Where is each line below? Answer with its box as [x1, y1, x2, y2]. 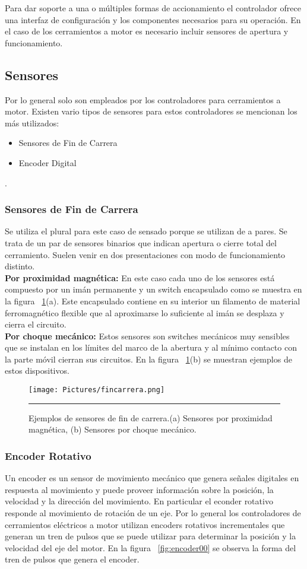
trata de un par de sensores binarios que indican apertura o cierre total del [5, 236, 277, 249]
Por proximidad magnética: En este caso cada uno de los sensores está [5, 271, 275, 284]
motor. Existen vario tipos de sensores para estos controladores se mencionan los [5, 105, 297, 117]
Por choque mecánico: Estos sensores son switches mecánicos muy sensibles [5, 329, 290, 342]
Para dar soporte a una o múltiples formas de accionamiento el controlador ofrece [5, 2, 301, 14]
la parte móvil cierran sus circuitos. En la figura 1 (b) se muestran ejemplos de [5, 352, 292, 365]
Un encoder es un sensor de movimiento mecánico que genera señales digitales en [5, 472, 299, 484]
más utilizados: [5, 116, 59, 129]
